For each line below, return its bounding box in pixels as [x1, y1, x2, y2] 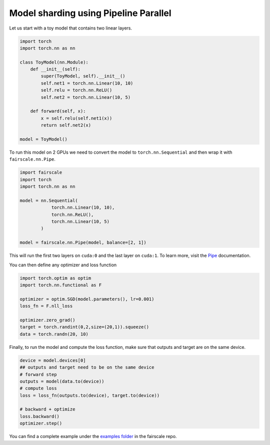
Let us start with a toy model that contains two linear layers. [9, 25, 132, 31]
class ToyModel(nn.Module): [19, 59, 88, 65]
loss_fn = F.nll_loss [19, 303, 73, 309]
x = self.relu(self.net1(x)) [40, 115, 112, 121]
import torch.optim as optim [19, 275, 91, 281]
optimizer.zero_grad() [19, 317, 75, 323]
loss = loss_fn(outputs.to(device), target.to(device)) [19, 392, 160, 398]
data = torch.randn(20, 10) [19, 331, 88, 337]
